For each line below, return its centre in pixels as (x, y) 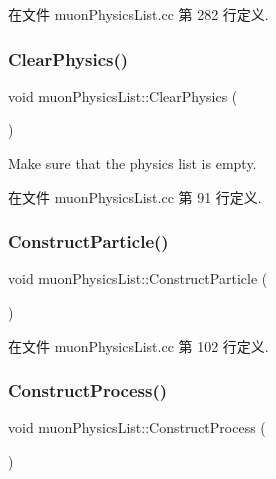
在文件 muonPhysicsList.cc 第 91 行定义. (135, 196)
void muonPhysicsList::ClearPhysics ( (123, 95)
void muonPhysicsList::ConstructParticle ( (138, 278)
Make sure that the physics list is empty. (132, 163)
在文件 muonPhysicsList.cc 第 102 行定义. (138, 345)
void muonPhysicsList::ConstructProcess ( (137, 427)
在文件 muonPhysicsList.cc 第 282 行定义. (138, 14)
